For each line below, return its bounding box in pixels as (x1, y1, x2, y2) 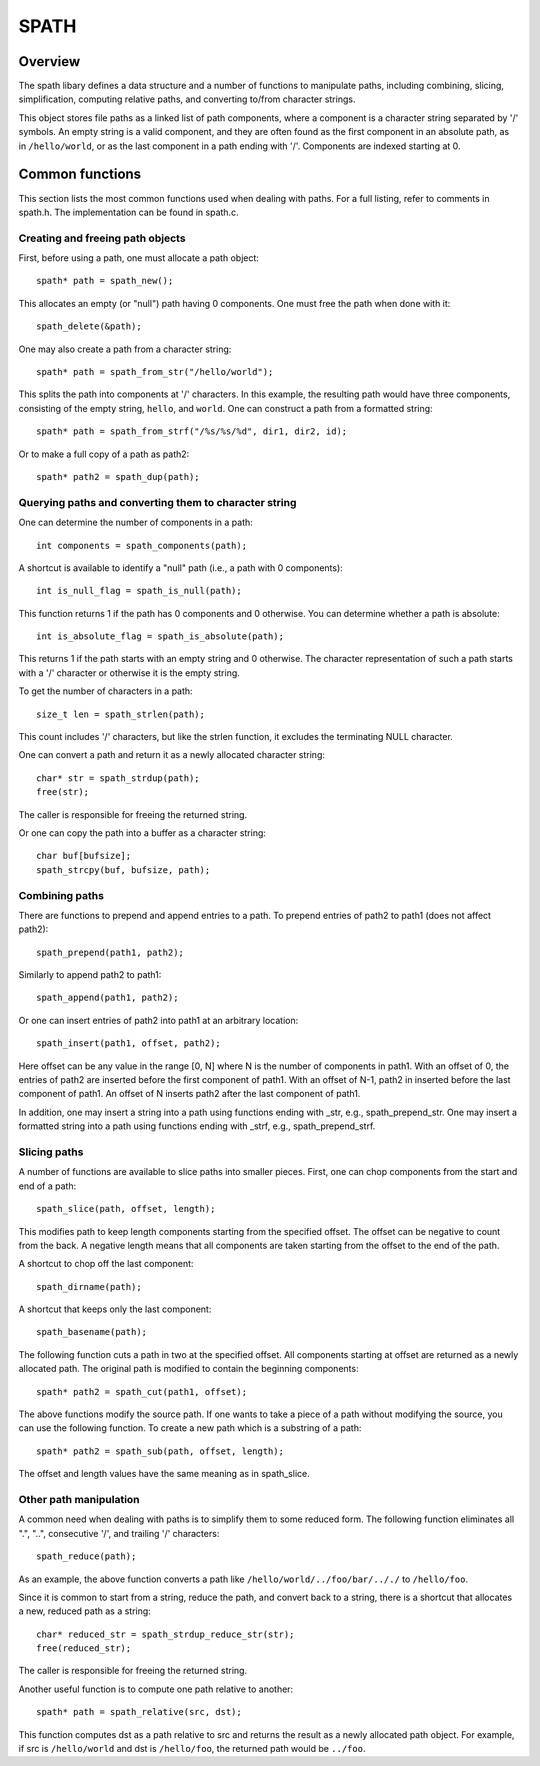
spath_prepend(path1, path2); (36, 946, 185, 958)
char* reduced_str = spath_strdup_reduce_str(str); (36, 1628, 295, 1640)
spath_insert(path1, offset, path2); (36, 1038, 222, 1049)
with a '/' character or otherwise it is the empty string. (18, 666, 240, 679)
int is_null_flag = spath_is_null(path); (36, 585, 242, 597)
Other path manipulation (18, 1492, 140, 1506)
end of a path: (18, 1180, 77, 1192)
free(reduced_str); (36, 1643, 132, 1654)
